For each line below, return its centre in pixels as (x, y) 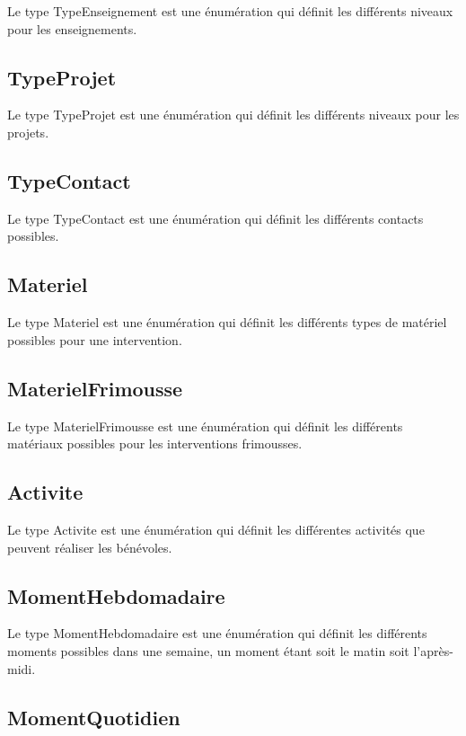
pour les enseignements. (72, 28)
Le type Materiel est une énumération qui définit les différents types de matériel (227, 322)
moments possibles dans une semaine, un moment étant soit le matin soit (208, 650)
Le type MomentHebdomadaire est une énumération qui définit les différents (217, 633)
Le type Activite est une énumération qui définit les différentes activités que (216, 529)
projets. (28, 132)
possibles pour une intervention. (95, 339)
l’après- (433, 650)
